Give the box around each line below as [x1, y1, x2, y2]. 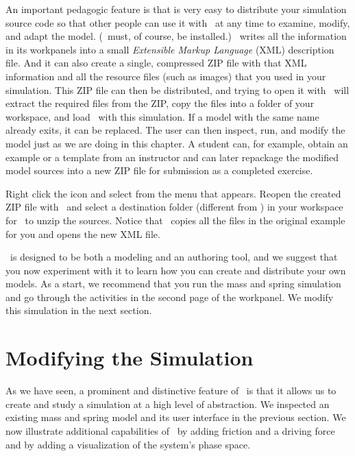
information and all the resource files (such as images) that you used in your [5, 69, 326, 83]
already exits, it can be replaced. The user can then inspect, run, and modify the [5, 123, 345, 137]
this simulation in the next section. [5, 303, 152, 317]
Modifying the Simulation [5, 344, 254, 372]
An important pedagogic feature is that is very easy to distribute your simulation [5, 2, 347, 16]
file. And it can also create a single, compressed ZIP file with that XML [5, 56, 307, 70]
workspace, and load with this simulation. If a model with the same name [5, 109, 319, 123]
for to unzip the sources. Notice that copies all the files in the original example [5, 213, 345, 227]
